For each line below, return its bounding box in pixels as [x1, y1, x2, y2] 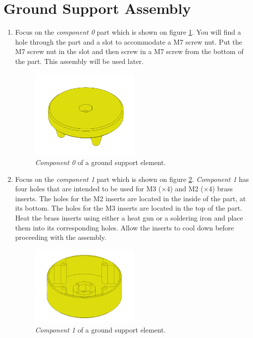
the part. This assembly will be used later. [15, 56, 144, 66]
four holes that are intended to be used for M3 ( [15, 183, 161, 194]
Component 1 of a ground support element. [35, 325, 166, 335]
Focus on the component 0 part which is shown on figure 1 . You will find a [15, 27, 241, 37]
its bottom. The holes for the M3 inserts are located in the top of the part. [15, 203, 242, 213]
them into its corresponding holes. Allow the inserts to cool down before [15, 222, 234, 232]
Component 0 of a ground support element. [35, 157, 166, 168]
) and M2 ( [170, 183, 203, 194]
